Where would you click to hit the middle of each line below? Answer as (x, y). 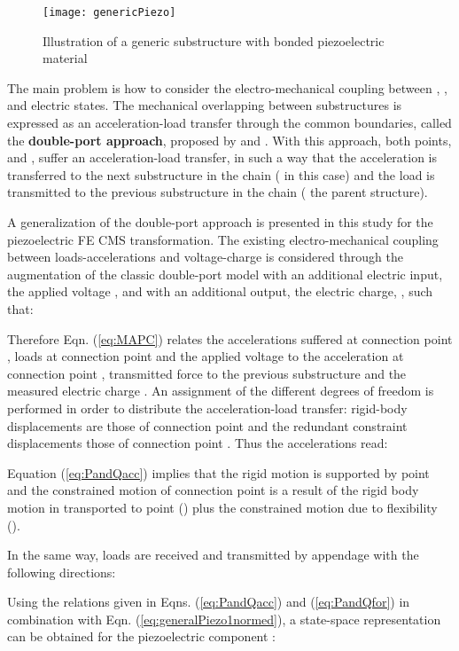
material (65, 58)
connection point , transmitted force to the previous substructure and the (207, 373)
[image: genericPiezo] (109, 12)
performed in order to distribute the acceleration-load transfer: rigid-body (207, 408)
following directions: (62, 572)
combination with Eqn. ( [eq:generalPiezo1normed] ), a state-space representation (224, 619)
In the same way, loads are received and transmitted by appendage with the (213, 555)
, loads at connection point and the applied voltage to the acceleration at (206, 356)
